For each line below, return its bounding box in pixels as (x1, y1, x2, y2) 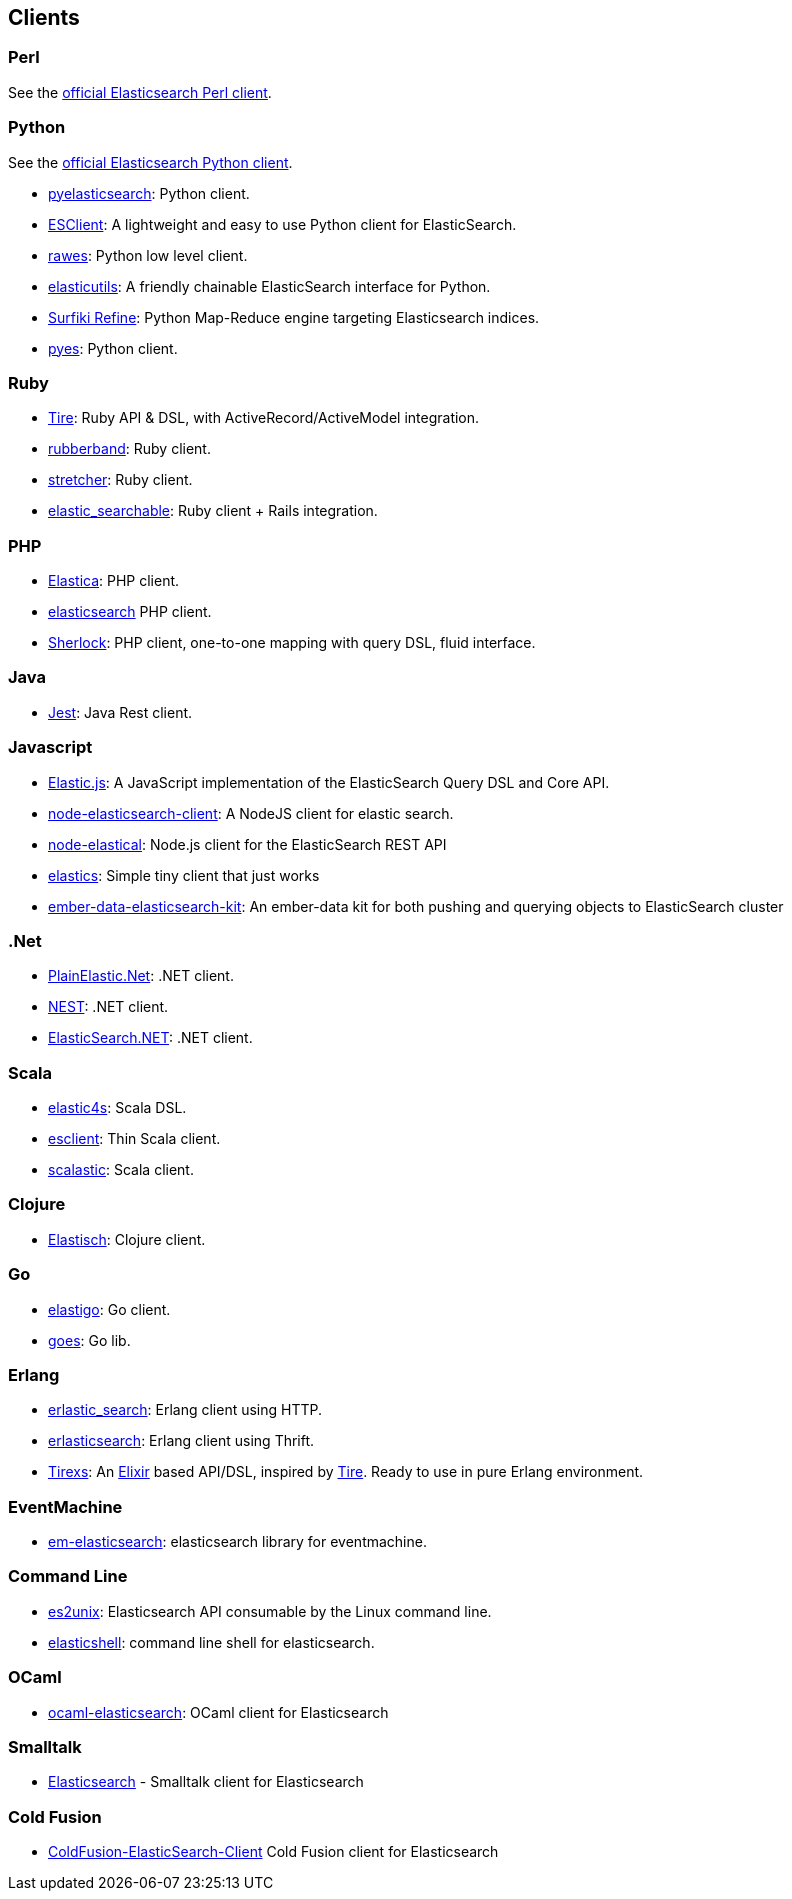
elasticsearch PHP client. (48, 603, 212, 621)
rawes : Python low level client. (48, 246, 248, 264)
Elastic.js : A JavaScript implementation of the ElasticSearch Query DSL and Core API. (48, 773, 610, 791)
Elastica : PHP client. (48, 572, 180, 590)
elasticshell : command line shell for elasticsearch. (48, 1633, 375, 1651)
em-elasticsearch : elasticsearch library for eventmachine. (48, 1533, 427, 1551)
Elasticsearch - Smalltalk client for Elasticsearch (48, 1773, 364, 1791)
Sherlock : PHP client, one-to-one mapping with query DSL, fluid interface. (48, 634, 536, 652)
